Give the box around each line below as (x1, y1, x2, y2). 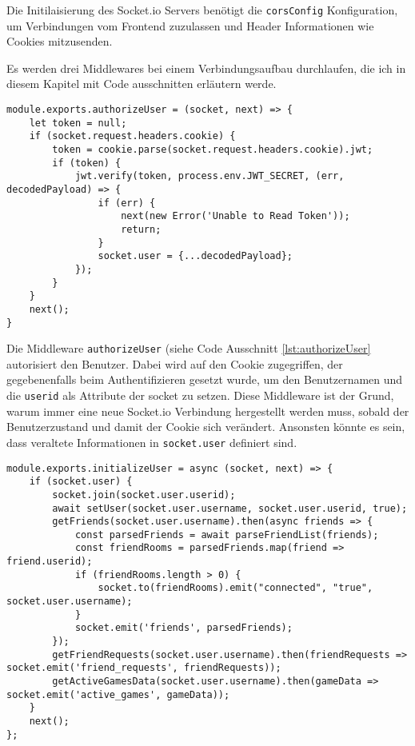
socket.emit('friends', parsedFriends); (74, 622, 293, 634)
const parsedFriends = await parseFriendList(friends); (74, 529, 379, 541)
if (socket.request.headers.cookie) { (29, 130, 236, 142)
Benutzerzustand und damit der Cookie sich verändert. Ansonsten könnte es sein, (6, 418, 405, 435)
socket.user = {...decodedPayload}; (98, 250, 293, 262)
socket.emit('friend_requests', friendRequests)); (6, 662, 281, 674)
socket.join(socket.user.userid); (52, 489, 236, 501)
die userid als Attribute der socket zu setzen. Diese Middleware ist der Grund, (6, 387, 394, 404)
